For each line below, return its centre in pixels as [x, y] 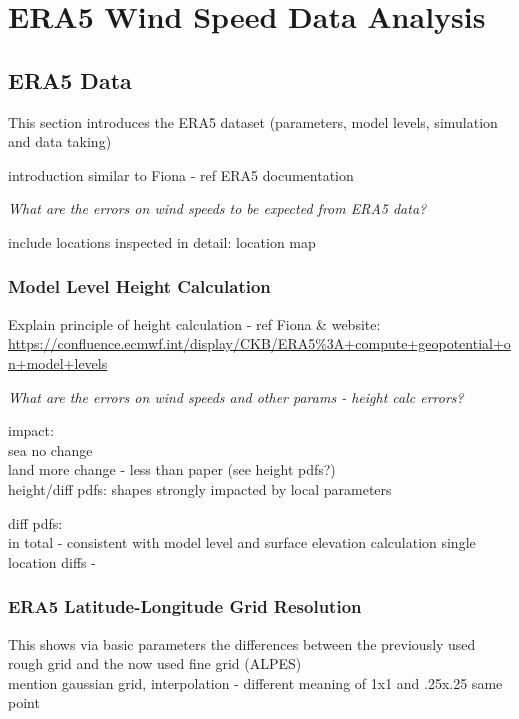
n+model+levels [58, 362]
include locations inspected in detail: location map [162, 241]
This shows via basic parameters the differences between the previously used [242, 643]
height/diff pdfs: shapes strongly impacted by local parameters [200, 488]
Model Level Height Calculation [139, 286]
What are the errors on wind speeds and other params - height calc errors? [236, 396]
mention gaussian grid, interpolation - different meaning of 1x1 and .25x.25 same [255, 682]
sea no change [50, 449]
